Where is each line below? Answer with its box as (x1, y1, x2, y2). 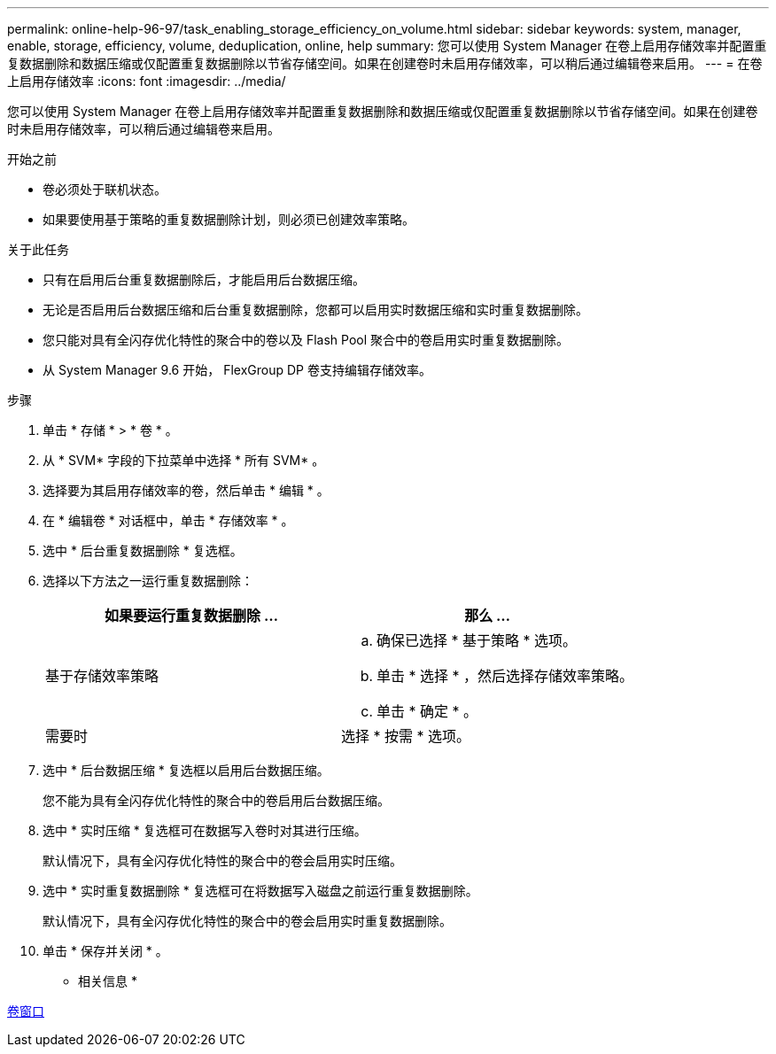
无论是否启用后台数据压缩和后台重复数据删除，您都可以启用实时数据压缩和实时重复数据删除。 (43, 302, 588, 317)
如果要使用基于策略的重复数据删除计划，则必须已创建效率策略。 (43, 212, 415, 227)
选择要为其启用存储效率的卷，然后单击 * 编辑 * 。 (43, 483, 330, 498)
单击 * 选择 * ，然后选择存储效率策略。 (376, 667, 634, 685)
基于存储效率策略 (45, 667, 159, 685)
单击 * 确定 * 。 (376, 702, 478, 720)
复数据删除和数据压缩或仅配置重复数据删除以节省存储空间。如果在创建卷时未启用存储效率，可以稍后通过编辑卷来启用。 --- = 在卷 (7, 56, 763, 71)
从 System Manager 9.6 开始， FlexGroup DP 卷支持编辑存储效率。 (43, 362, 431, 377)
